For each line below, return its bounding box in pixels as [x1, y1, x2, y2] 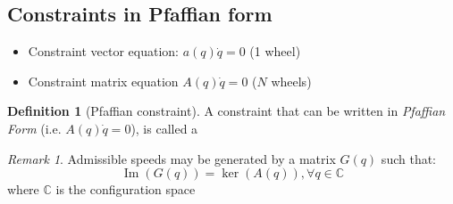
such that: [381, 149, 437, 167]
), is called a [130, 118, 198, 137]
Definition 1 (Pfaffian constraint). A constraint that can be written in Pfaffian [7, 102, 446, 120]
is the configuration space [55, 180, 196, 199]
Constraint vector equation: [28, 42, 179, 61]
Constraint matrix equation [28, 71, 179, 90]
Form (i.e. [7, 118, 62, 137]
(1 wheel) [249, 42, 301, 61]
